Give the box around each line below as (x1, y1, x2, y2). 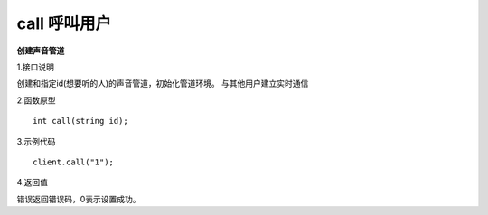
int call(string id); (33, 116, 128, 126)
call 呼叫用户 (16, 14, 112, 33)
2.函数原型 (16, 95, 56, 106)
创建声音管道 (16, 45, 65, 56)
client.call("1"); (33, 156, 115, 167)
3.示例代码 (16, 136, 56, 146)
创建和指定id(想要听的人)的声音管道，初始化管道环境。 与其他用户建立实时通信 (16, 78, 309, 89)
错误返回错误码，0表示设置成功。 (16, 193, 141, 204)
